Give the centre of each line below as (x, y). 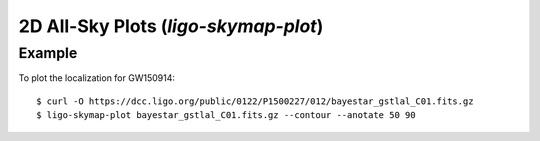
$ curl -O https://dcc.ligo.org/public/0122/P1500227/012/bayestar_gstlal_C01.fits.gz (255, 101)
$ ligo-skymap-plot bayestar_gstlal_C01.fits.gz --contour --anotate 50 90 (226, 115)
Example (48, 53)
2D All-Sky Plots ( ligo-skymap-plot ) (171, 26)
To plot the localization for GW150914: (96, 78)
